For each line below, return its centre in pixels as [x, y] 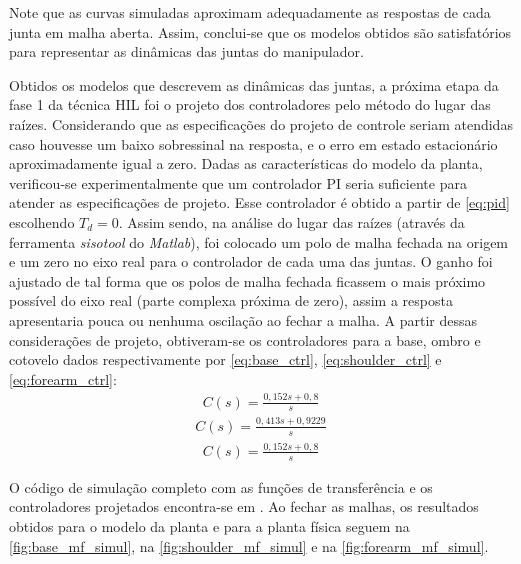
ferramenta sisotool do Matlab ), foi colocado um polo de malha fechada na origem [259, 241]
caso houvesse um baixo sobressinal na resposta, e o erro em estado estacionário [253, 143]
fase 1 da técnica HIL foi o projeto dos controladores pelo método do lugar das [250, 104]
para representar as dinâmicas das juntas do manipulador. [186, 51]
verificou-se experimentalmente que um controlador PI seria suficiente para [238, 182]
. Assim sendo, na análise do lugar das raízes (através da [291, 221]
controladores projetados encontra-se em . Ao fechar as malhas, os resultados [244, 506]
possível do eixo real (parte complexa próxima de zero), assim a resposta [231, 300]
